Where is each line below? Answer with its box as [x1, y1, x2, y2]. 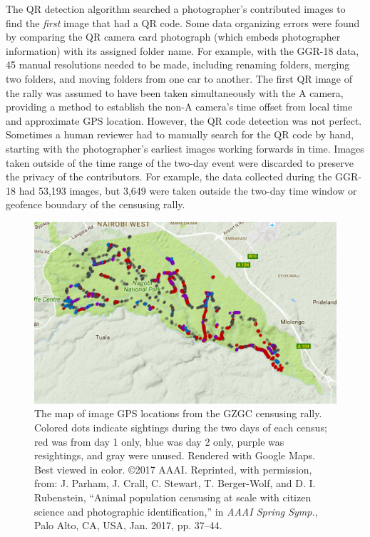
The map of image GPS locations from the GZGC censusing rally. [34, 406, 322, 421]
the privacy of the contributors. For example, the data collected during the [6, 169, 332, 184]
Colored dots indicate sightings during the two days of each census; [34, 419, 327, 434]
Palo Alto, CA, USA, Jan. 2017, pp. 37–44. [34, 518, 222, 533]
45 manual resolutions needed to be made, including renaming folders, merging [6, 57, 350, 72]
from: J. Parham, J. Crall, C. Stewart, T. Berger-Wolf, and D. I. [34, 476, 316, 491]
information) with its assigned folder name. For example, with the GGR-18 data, [6, 43, 359, 58]
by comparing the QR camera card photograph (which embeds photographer [6, 29, 341, 44]
